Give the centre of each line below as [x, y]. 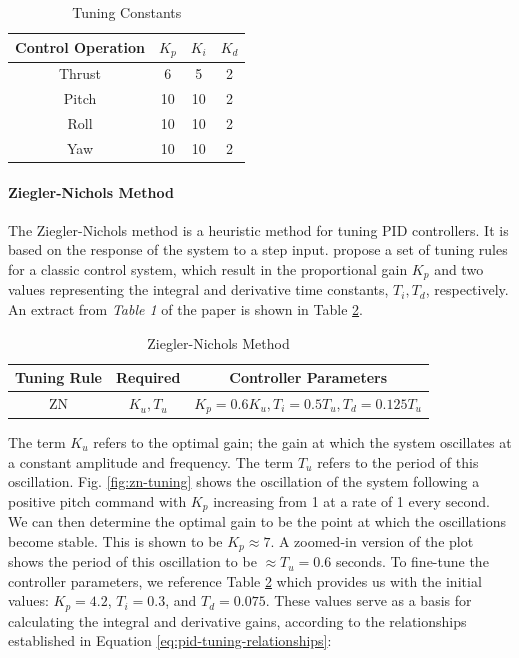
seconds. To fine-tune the [412, 561]
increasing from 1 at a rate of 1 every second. [351, 500]
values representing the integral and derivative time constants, [198, 289]
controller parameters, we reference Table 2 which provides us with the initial [245, 580]
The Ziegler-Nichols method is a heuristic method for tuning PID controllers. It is [258, 229]
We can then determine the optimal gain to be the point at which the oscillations [257, 521]
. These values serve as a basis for [368, 600]
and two [459, 268]
